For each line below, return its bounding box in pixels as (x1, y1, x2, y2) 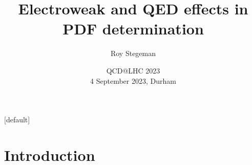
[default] (4, 114, 30, 125)
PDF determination (62, 18, 204, 39)
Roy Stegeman (110, 48, 156, 59)
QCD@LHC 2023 (106, 65, 160, 76)
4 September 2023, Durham (90, 75, 176, 86)
